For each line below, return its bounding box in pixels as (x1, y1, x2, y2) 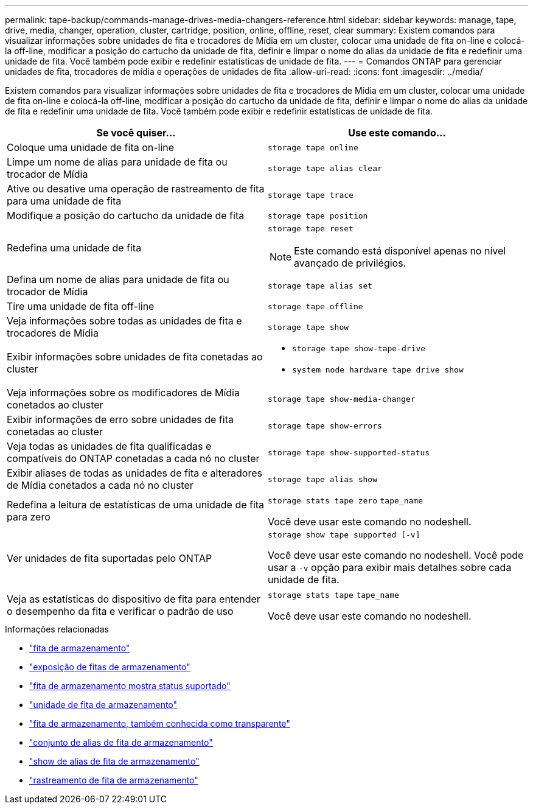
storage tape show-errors (268, 421, 382, 430)
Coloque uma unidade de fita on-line (7, 141, 175, 153)
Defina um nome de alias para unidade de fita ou (7, 273, 229, 285)
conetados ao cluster (7, 399, 103, 411)
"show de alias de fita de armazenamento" (29, 756, 200, 766)
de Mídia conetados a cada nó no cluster (7, 479, 193, 491)
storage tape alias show (268, 474, 378, 484)
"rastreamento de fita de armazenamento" (29, 775, 198, 785)
